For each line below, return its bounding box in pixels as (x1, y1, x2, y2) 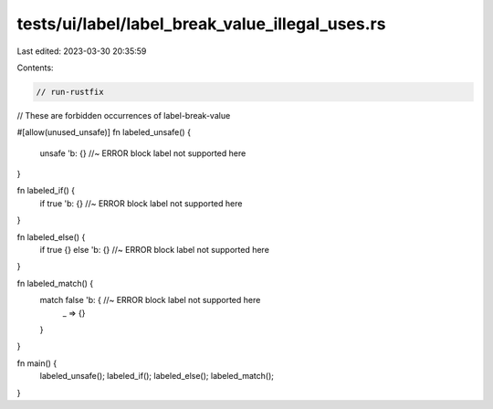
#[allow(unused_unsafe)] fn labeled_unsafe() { (16, 127, 192, 138)
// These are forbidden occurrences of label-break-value (16, 110, 231, 121)
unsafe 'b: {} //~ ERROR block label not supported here (39, 147, 246, 159)
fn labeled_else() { (16, 231, 86, 242)
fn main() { (16, 357, 58, 369)
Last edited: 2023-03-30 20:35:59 (16, 46, 147, 57)
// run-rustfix (36, 87, 104, 97)
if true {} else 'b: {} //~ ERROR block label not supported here (39, 245, 269, 256)
